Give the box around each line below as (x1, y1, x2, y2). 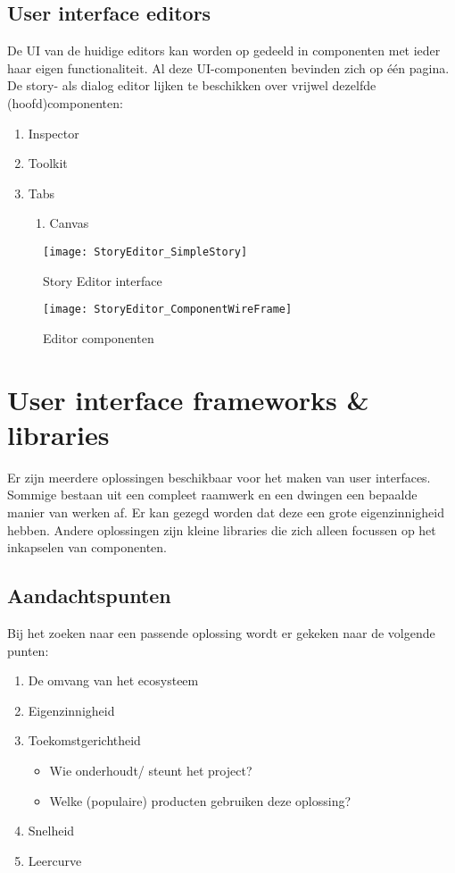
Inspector (28, 123, 79, 142)
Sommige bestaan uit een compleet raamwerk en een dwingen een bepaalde (7, 485, 418, 504)
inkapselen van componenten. (7, 538, 167, 557)
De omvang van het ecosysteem (28, 671, 199, 690)
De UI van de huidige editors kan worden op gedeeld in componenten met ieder (7, 41, 441, 60)
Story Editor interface (43, 271, 162, 290)
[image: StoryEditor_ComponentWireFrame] (43, 303, 293, 316)
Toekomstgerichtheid (28, 731, 141, 750)
